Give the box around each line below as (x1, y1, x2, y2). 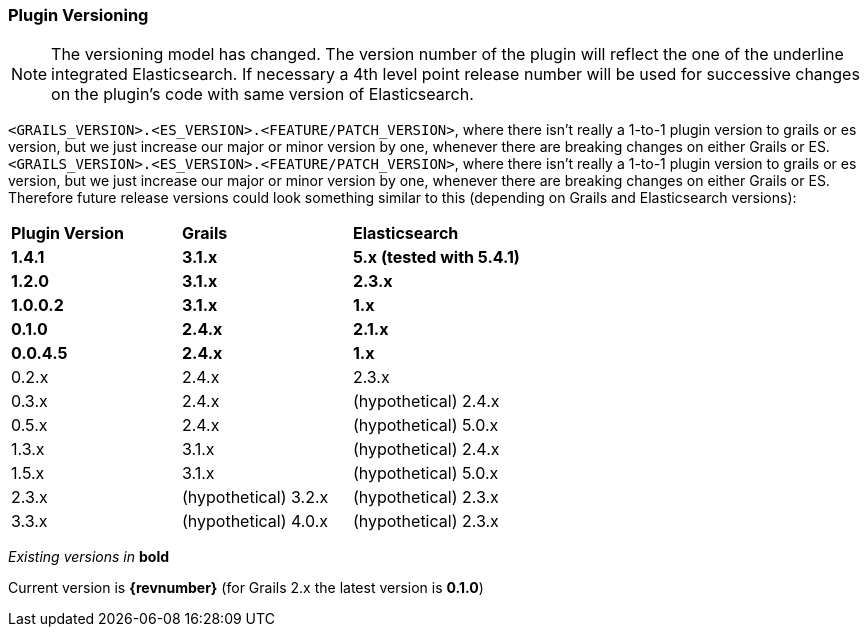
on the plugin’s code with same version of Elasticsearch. (51, 84, 474, 105)
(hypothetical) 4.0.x (181, 511, 329, 532)
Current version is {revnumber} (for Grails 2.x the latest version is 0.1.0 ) (8, 579, 484, 597)
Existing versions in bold (8, 548, 169, 566)
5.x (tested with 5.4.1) (352, 247, 520, 268)
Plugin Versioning (8, 5, 149, 25)
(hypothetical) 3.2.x (181, 487, 329, 508)
